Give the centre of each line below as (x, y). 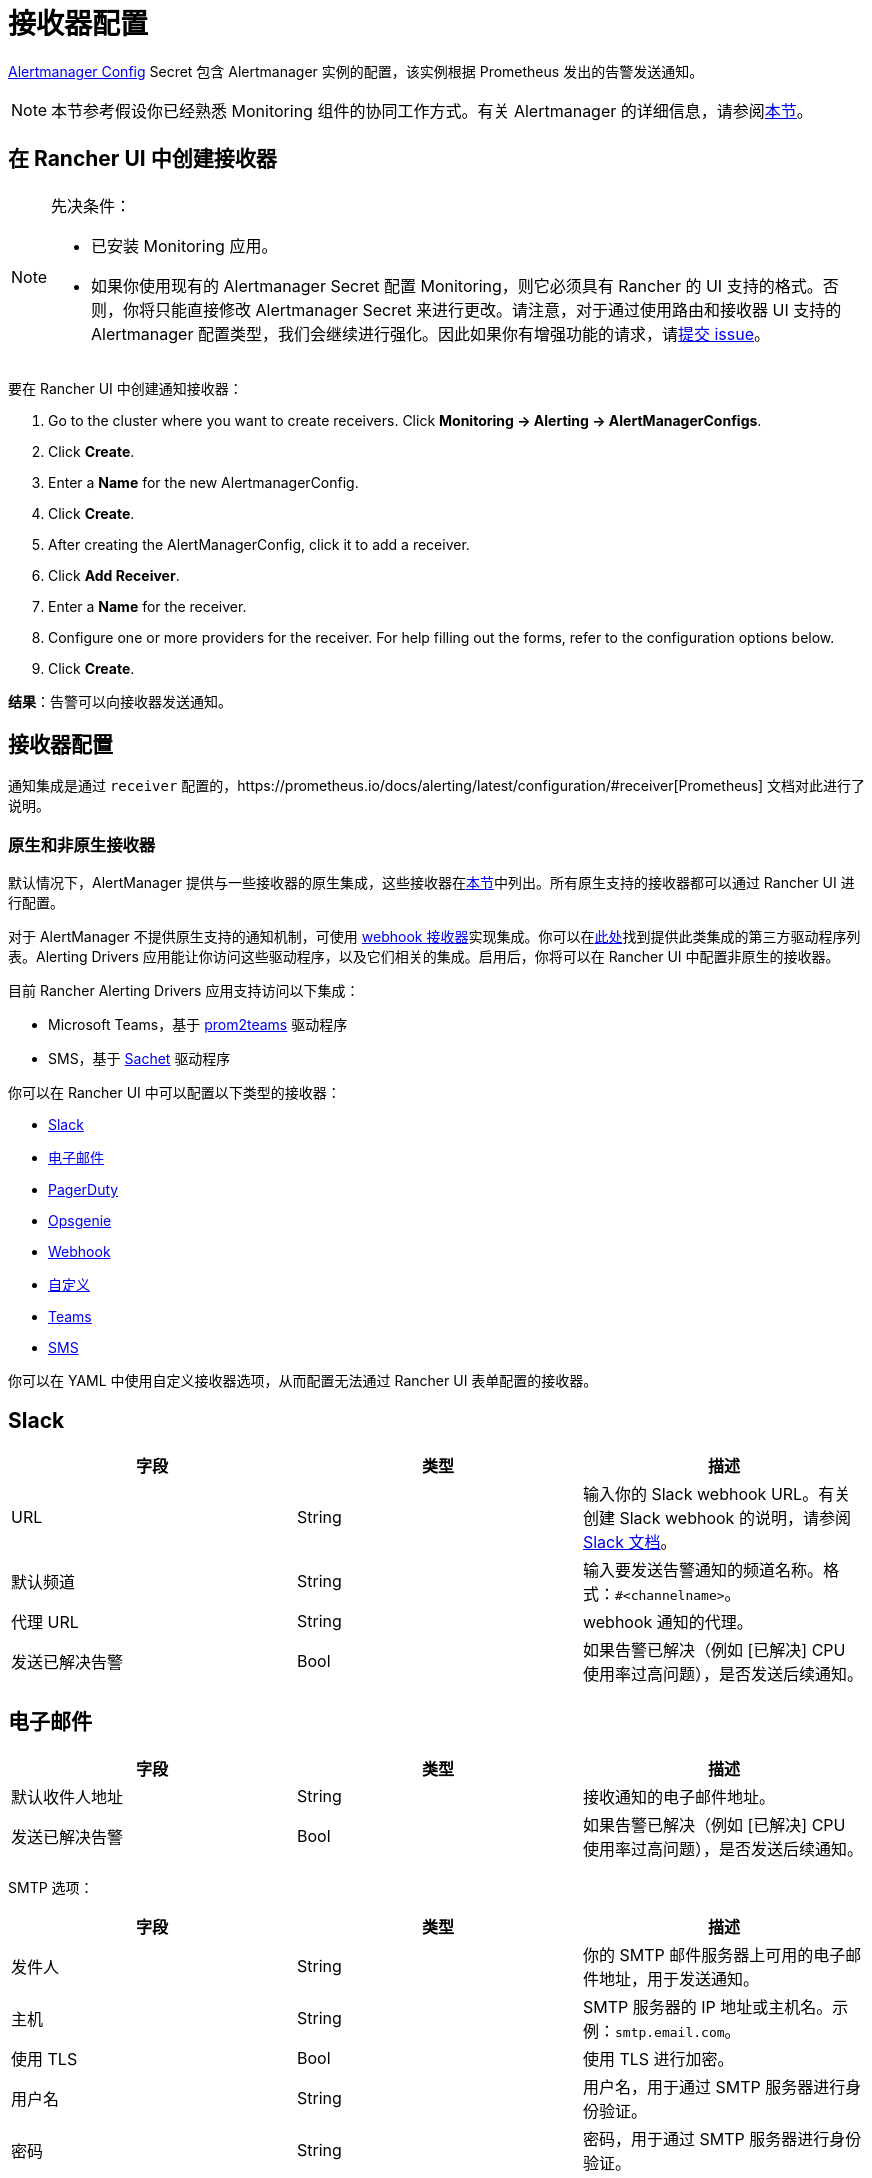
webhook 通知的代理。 (667, 1622)
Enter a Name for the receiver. (147, 606)
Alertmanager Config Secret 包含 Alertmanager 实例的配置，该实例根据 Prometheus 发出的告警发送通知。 (356, 71)
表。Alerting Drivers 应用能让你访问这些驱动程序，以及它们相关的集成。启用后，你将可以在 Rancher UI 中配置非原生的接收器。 (424, 957)
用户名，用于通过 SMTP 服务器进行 (714, 2086)
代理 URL (45, 1622)
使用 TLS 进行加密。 (658, 2058)
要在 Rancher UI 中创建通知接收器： (125, 388)
